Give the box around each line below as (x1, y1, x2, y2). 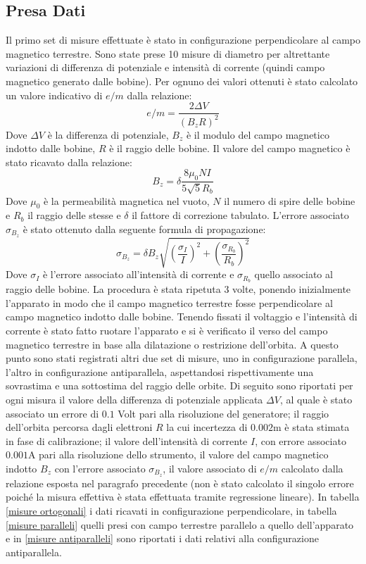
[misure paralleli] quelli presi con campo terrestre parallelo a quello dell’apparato (6, 517, 354, 532)
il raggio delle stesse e (27, 208, 121, 223)
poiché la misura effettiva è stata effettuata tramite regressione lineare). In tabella (6, 489, 360, 504)
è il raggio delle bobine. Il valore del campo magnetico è (109, 141, 351, 156)
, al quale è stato (279, 391, 353, 406)
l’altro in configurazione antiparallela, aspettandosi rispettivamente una (6, 364, 314, 379)
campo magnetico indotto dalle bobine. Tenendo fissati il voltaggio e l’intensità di (6, 309, 358, 324)
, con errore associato (255, 433, 346, 448)
